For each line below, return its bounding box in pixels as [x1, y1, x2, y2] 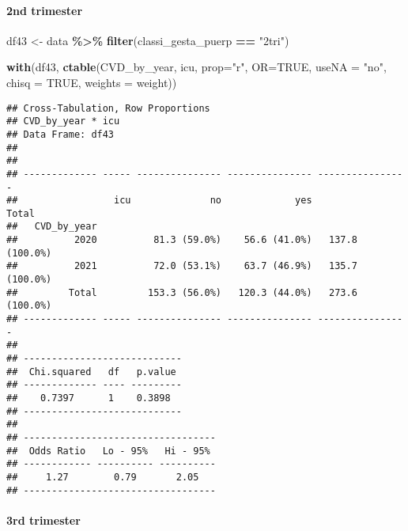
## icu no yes [6, 195, 312, 207]
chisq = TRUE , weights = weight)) [6, 74, 177, 90]
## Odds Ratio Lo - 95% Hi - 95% [6, 445, 210, 457]
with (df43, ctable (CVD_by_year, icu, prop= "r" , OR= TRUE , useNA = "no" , [6, 59, 387, 75]
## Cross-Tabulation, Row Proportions [6, 102, 210, 114]
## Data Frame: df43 [6, 128, 115, 140]
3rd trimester [6, 511, 81, 528]
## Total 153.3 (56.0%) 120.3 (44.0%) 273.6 [6, 286, 357, 298]
